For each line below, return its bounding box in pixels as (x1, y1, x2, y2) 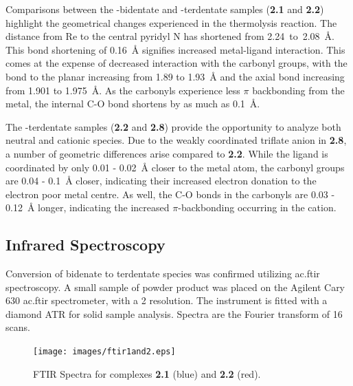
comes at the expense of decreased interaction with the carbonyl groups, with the (5, 56, 348, 70)
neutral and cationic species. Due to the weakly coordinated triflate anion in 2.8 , (5, 133, 347, 147)
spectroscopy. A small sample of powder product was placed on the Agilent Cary (5, 279, 345, 294)
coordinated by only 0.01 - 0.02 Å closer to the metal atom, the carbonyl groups (5, 160, 345, 174)
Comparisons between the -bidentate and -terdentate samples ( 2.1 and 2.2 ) (5, 2, 324, 16)
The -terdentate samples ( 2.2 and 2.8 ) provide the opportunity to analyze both (5, 119, 341, 133)
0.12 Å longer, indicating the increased (5, 200, 170, 215)
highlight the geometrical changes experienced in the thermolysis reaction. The (5, 15, 337, 30)
